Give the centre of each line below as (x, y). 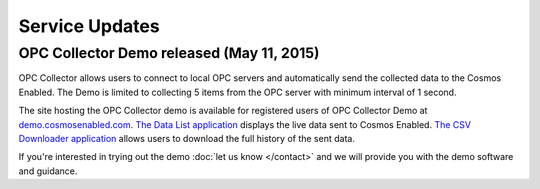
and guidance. (48, 171)
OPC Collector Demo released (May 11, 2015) (169, 53)
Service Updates (89, 26)
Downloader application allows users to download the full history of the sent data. (186, 138)
